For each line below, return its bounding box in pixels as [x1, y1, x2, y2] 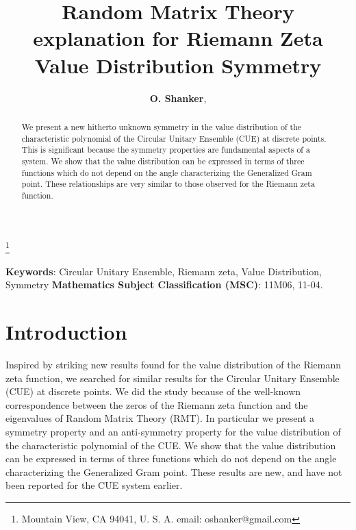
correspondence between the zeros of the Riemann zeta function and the [5, 397, 308, 412]
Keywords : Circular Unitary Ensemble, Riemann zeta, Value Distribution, [5, 264, 322, 278]
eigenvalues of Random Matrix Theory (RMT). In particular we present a [5, 411, 315, 425]
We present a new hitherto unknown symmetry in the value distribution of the [21, 121, 302, 132]
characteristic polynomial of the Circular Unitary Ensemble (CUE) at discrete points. [21, 132, 327, 144]
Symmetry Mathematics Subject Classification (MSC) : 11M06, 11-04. [5, 277, 323, 292]
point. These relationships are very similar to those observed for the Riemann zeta [21, 178, 315, 190]
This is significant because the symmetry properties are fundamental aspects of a [21, 144, 310, 155]
